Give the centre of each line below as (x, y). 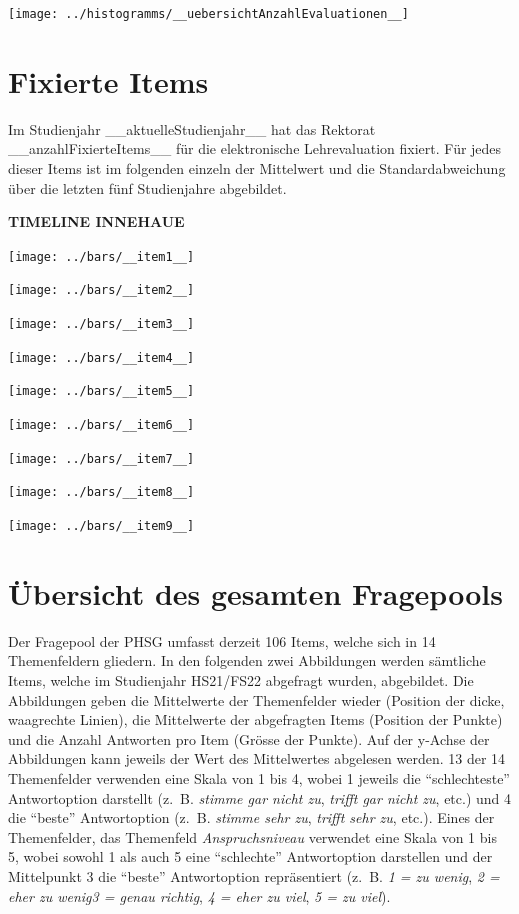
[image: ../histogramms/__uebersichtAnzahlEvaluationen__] (208, 14)
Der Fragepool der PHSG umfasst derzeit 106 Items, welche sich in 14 (222, 640)
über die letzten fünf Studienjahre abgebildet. (147, 187)
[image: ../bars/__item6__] (101, 425)
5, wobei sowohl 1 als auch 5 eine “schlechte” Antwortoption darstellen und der (250, 856)
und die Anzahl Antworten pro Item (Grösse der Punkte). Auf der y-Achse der (249, 738)
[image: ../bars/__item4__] (101, 357)
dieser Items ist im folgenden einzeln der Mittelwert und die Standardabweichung (257, 167)
